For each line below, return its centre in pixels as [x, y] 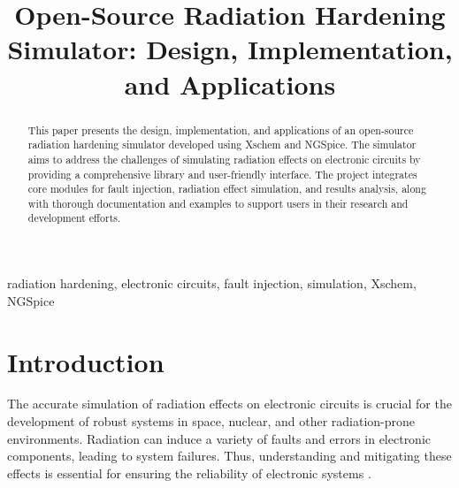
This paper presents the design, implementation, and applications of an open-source [221, 130]
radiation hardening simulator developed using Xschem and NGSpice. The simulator [222, 145]
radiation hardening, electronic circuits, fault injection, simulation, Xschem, [212, 283]
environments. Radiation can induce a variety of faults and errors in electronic [219, 438]
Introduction [86, 361]
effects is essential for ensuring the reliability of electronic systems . [189, 473]
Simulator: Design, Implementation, [230, 49]
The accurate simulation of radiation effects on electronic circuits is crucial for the [229, 404]
